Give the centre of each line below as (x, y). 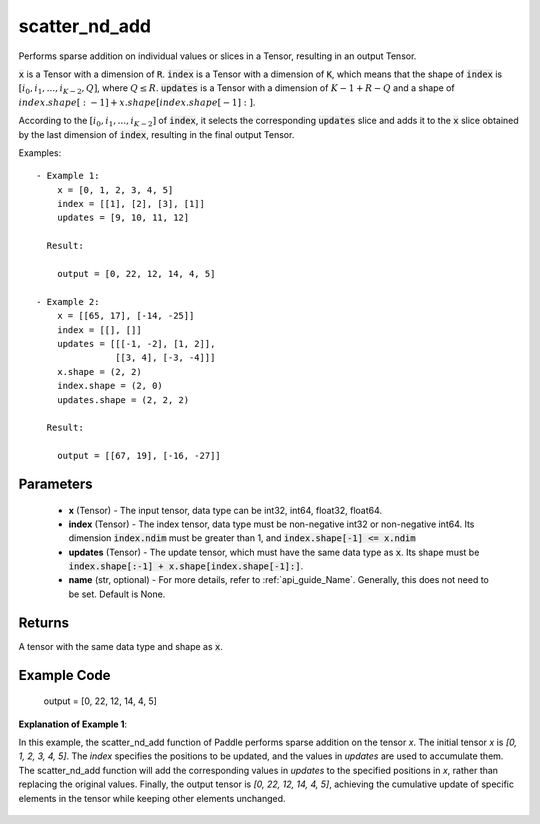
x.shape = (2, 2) (99, 371)
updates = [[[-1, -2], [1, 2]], (136, 343)
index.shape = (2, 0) (110, 386)
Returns (44, 622)
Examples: (40, 152)
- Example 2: (68, 301)
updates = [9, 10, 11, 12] (123, 218)
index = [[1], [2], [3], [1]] (130, 204)
